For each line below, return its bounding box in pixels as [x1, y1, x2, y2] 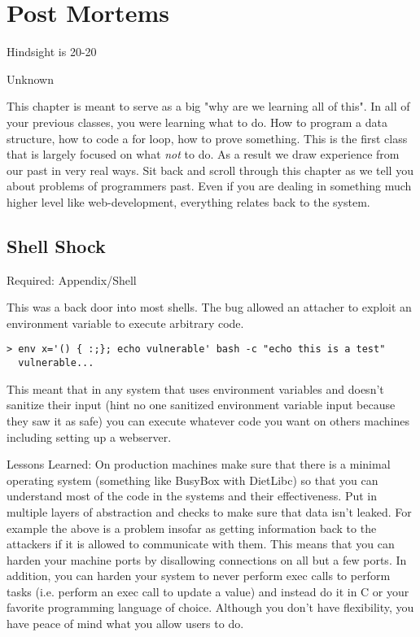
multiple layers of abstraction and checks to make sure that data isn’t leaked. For [7, 503, 412, 520]
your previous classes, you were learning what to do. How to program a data [7, 113, 387, 130]
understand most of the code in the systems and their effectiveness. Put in [7, 487, 377, 504]
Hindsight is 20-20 [7, 43, 97, 60]
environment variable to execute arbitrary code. [7, 314, 244, 331]
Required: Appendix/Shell [7, 271, 137, 288]
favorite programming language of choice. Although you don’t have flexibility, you [7, 599, 414, 616]
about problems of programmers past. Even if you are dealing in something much [7, 177, 412, 194]
